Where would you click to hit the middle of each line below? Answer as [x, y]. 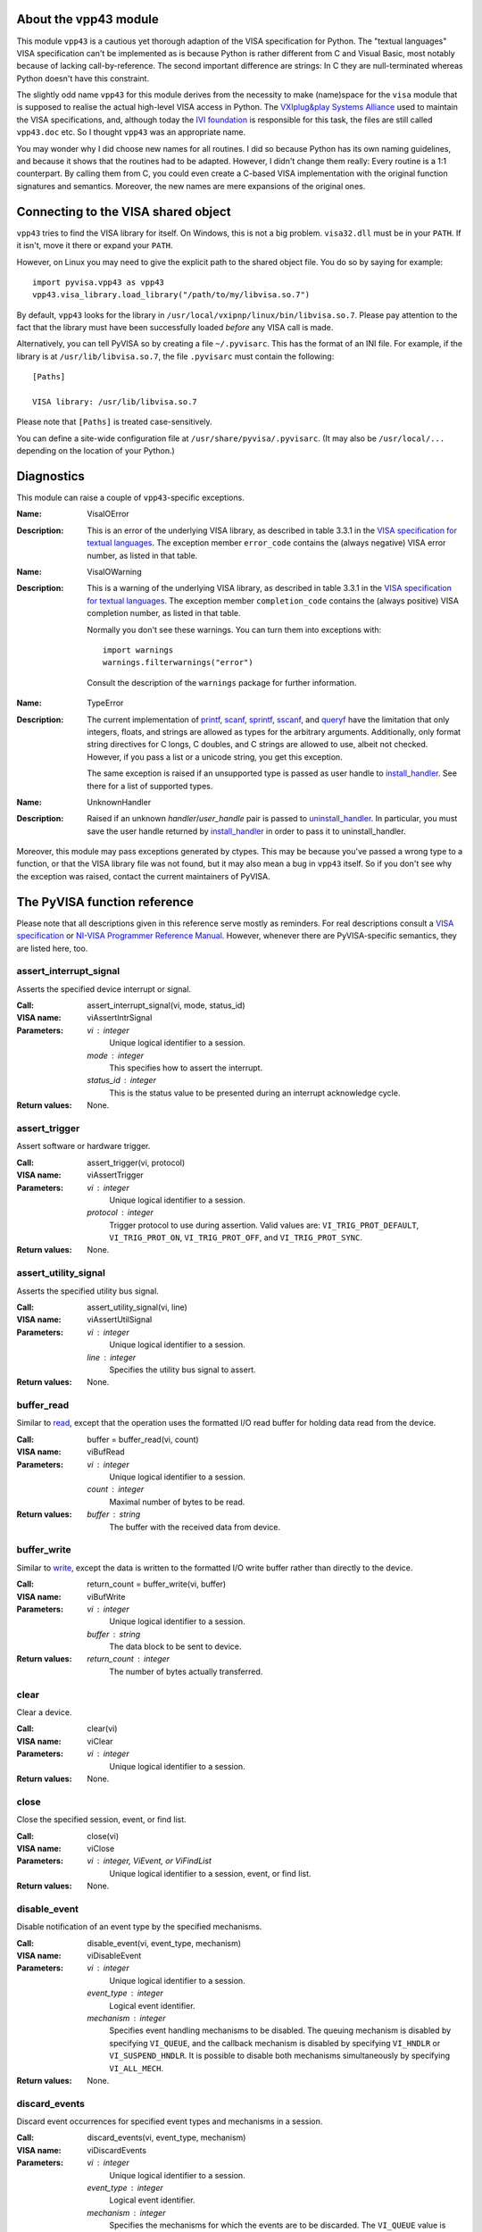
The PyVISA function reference [105, 902]
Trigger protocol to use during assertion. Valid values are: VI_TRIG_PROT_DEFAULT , [264, 1225]
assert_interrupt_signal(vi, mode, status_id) [166, 1005]
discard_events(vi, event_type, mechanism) [166, 2137]
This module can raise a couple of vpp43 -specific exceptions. [130, 498]
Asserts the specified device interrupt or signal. [104, 989]
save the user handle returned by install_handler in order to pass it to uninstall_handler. [246, 831]
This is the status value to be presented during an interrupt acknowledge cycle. [255, 1093]
